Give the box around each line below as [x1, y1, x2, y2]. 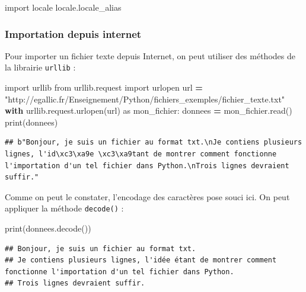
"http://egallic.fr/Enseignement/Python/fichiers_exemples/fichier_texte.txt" [5, 92, 285, 105]
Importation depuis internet [5, 26, 142, 41]
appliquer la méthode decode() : [5, 202, 124, 214]
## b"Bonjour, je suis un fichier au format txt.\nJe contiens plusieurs [5, 138, 302, 147]
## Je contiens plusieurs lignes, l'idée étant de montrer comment [5, 256, 277, 265]
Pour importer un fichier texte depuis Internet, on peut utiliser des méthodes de [5, 49, 295, 62]
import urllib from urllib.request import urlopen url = [5, 81, 203, 94]
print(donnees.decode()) [5, 222, 91, 235]
